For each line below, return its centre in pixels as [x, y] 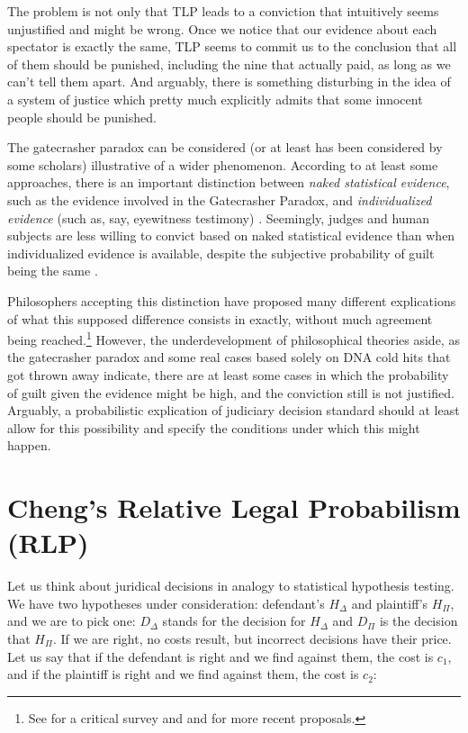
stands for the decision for [234, 621]
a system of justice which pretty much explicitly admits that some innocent [215, 99]
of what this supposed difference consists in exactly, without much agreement [220, 318]
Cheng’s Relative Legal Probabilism [234, 507]
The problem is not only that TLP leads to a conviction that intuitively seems [223, 11]
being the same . [53, 271]
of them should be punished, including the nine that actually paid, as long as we [229, 63]
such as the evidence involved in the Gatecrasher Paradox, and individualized [220, 199]
